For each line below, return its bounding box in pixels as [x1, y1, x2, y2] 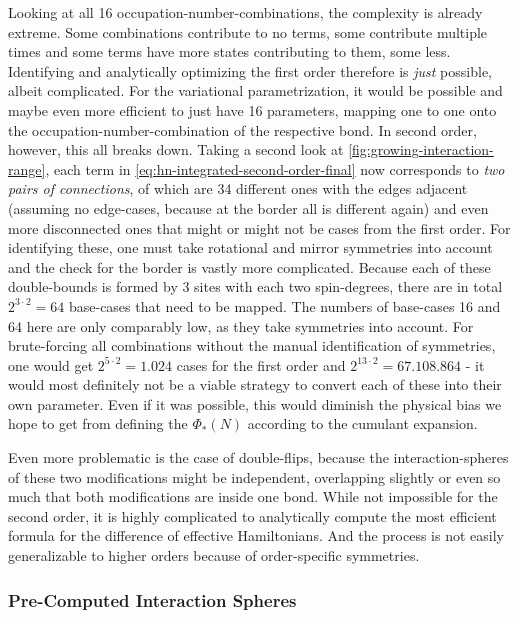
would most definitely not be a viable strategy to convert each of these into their [8, 374, 502, 395]
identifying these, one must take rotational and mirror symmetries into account [8, 237, 493, 258]
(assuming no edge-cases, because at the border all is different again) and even [8, 197, 489, 218]
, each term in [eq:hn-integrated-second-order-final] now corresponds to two [45, 158, 505, 179]
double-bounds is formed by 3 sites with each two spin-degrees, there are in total [8, 276, 503, 297]
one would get [8, 354, 94, 375]
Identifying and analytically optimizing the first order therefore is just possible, [8, 60, 492, 81]
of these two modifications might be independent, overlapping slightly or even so [8, 466, 501, 487]
